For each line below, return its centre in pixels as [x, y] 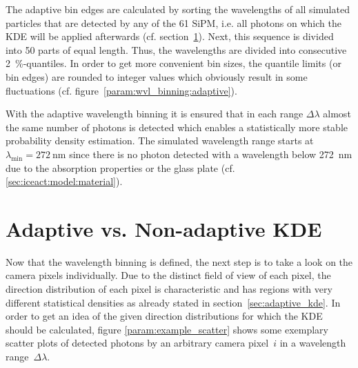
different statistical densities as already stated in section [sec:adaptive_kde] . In [173, 302]
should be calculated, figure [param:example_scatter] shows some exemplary [167, 329]
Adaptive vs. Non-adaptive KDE [164, 228]
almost [337, 114]
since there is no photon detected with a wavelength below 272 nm [211, 154]
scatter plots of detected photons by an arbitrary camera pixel [137, 343]
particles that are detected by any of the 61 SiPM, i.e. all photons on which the [173, 22]
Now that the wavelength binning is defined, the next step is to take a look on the [179, 261]
